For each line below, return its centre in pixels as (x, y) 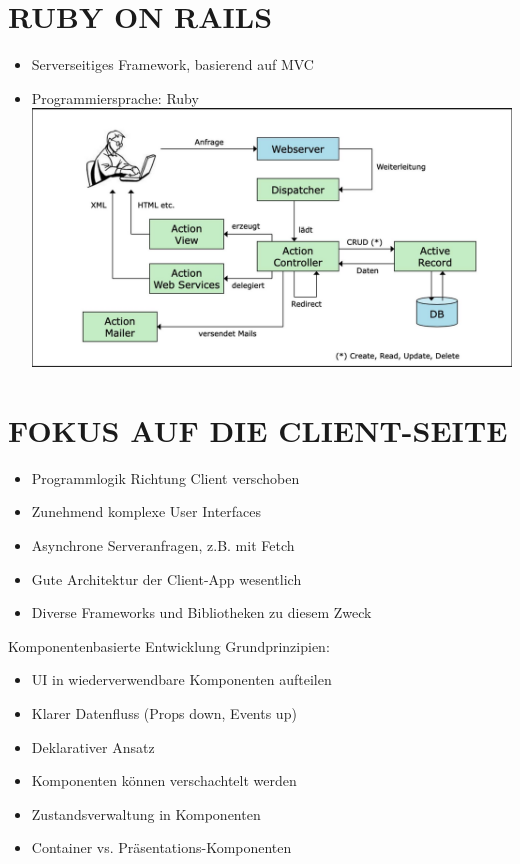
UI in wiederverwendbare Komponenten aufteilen (181, 679)
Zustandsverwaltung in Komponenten (146, 813)
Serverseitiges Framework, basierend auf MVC (172, 64)
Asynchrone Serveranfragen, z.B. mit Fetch (163, 545)
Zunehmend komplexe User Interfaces (146, 511)
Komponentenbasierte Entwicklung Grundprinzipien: (169, 645)
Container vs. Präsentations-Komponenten (161, 847)
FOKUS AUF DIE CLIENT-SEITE (258, 429)
